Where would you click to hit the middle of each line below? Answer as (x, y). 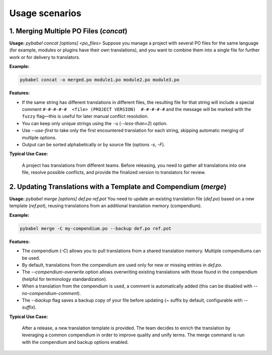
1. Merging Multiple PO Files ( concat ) (69, 31)
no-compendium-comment (50, 293)
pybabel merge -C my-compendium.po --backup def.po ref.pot (96, 228)
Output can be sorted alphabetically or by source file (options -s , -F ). (94, 144)
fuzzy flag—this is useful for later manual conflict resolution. (85, 116)
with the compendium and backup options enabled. (75, 342)
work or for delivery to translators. (45, 57)
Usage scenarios (45, 13)
